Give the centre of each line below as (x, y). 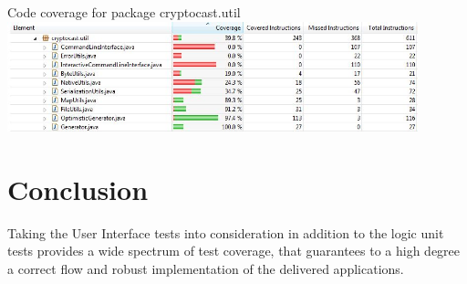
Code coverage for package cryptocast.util (124, 12)
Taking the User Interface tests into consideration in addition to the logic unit (226, 232)
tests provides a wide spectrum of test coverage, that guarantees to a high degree (234, 251)
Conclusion (78, 189)
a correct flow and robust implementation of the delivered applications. (206, 268)
